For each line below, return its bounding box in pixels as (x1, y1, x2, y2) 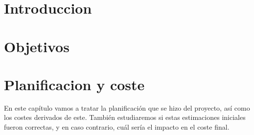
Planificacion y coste (4, 74, 145, 94)
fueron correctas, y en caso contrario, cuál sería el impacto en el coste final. (4, 122, 230, 132)
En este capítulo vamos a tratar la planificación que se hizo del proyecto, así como (4, 102, 250, 113)
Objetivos (4, 36, 69, 56)
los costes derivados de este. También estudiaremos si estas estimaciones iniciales (4, 112, 246, 122)
